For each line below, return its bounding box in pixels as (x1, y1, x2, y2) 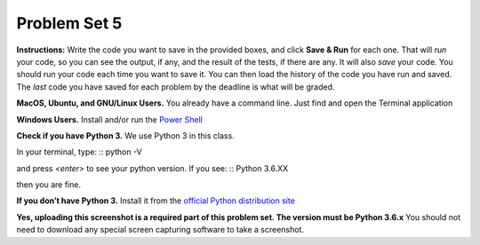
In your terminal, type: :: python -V (16, 146, 142, 157)
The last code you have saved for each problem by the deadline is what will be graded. (16, 81, 335, 92)
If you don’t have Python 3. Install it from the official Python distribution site (16, 195, 295, 206)
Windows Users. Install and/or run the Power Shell (16, 114, 204, 124)
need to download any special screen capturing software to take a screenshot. (16, 225, 305, 235)
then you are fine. (16, 179, 82, 190)
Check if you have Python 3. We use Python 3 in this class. (16, 130, 235, 141)
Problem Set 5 (16, 13, 123, 33)
